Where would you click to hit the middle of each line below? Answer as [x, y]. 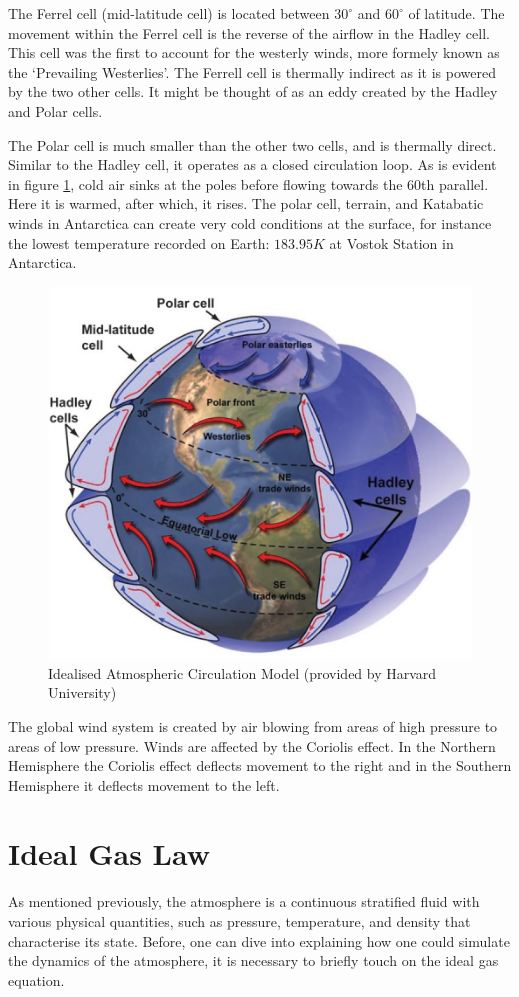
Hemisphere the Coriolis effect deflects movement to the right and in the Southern [260, 765]
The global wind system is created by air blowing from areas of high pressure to [253, 725]
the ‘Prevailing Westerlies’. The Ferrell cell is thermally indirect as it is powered [252, 71]
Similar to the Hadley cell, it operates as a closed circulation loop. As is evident [252, 164]
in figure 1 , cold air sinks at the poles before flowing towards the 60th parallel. [248, 183]
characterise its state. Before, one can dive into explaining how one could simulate [259, 940]
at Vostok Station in [391, 242]
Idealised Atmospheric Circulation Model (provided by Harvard [242, 672]
